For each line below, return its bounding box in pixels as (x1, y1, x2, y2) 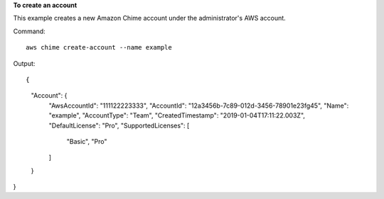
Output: (13, 59, 36, 67)
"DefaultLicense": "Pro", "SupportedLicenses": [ (48, 121, 190, 130)
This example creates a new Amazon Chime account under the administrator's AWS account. (13, 14, 286, 23)
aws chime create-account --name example (26, 43, 172, 52)
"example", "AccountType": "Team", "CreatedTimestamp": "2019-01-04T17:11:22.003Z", (48, 111, 306, 120)
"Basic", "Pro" (66, 137, 107, 145)
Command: (13, 27, 46, 35)
